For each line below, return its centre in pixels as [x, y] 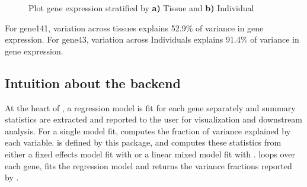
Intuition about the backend [93, 83]
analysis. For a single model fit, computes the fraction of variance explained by [148, 130]
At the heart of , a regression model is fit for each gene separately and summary [150, 107]
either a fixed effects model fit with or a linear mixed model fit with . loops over [150, 154]
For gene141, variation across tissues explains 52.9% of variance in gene [134, 28]
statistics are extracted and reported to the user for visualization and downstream [154, 119]
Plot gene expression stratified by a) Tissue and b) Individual [141, 8]
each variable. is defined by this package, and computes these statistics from [143, 142]
